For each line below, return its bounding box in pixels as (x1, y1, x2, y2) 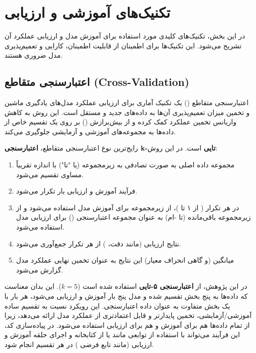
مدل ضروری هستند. (4, 50, 63, 60)
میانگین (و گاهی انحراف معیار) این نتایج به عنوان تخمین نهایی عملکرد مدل (16, 255, 234, 265)
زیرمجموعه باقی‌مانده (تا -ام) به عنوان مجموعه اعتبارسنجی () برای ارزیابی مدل (16, 212, 251, 222)
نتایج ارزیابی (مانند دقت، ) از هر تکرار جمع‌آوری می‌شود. (16, 238, 182, 248)
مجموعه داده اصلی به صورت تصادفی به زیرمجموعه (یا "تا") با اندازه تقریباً (16, 159, 235, 170)
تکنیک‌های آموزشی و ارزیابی (4, 2, 170, 22)
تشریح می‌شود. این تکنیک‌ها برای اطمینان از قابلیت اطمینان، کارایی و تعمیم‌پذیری (4, 40, 242, 50)
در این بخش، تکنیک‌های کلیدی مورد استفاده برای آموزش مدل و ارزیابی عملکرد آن (4, 31, 245, 41)
